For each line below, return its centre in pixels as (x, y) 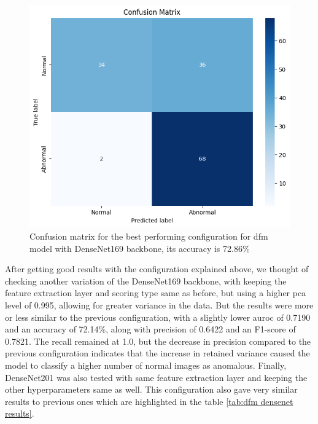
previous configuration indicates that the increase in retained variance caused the (157, 353)
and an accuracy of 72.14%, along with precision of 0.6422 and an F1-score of (150, 329)
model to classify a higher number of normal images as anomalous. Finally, (146, 365)
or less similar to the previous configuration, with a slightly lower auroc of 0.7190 (158, 317)
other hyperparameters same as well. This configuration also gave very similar (151, 389)
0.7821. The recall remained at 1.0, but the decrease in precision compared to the (158, 341)
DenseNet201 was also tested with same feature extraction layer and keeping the (156, 377)
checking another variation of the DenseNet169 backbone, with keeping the (146, 281)
